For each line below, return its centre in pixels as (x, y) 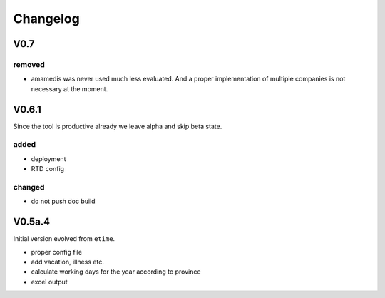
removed (29, 64)
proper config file (56, 252)
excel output (49, 282)
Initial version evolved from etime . (64, 239)
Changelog (46, 19)
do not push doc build (63, 201)
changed (29, 187)
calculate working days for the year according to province (116, 272)
